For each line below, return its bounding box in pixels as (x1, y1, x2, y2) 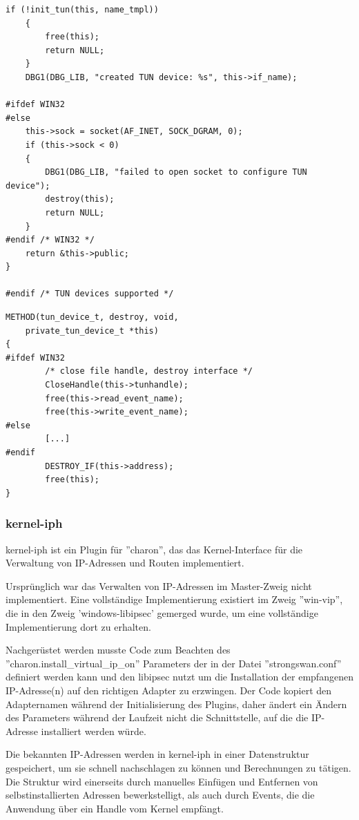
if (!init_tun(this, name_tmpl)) (6, 5, 159, 15)
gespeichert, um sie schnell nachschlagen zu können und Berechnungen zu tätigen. (6, 760, 351, 774)
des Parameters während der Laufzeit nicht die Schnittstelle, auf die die (6, 710, 309, 725)
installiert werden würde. (41, 723, 146, 738)
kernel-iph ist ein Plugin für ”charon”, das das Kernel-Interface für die (6, 542, 303, 556)
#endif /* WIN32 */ (6, 235, 95, 245)
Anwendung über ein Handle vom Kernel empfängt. (6, 801, 224, 815)
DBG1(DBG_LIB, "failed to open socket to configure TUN (45, 167, 307, 178)
